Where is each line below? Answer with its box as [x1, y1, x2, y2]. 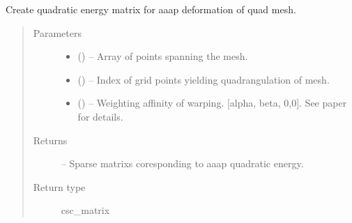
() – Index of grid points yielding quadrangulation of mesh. [77, 72, 330, 86]
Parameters [33, 25, 82, 40]
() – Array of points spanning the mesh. [77, 49, 248, 63]
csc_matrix [61, 203, 110, 217]
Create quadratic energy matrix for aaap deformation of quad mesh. [6, 2, 296, 16]
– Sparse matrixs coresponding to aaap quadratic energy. [61, 156, 304, 171]
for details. [77, 109, 123, 123]
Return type [33, 179, 86, 194]
